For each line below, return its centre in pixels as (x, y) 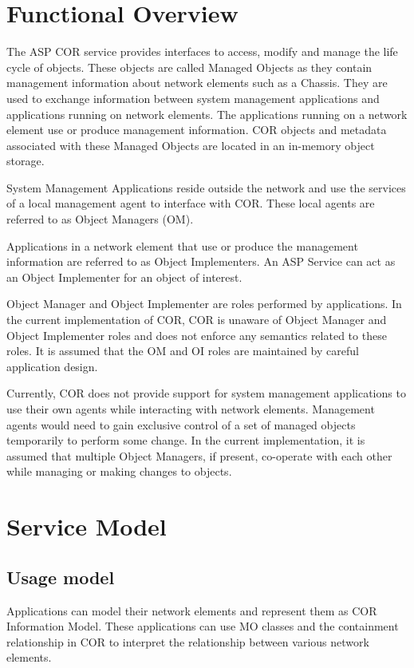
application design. (52, 366)
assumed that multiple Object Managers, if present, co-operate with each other (199, 455)
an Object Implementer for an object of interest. (124, 277)
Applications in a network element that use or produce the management (182, 245)
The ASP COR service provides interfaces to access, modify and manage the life (202, 51)
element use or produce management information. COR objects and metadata (197, 130)
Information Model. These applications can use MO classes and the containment (203, 626)
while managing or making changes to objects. (119, 471)
